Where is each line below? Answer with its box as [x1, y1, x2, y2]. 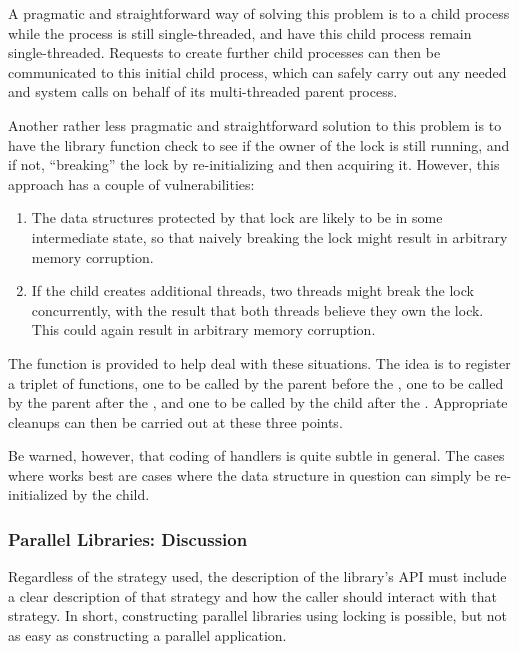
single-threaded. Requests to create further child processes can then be [8, 42, 441, 63]
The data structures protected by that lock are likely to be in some [31, 207, 443, 228]
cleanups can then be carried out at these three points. [8, 411, 343, 432]
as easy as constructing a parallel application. [8, 625, 287, 646]
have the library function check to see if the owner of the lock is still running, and [8, 134, 510, 155]
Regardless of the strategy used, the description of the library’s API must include [8, 566, 507, 587]
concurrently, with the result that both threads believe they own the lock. [31, 299, 484, 320]
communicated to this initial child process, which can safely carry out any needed [8, 61, 507, 82]
